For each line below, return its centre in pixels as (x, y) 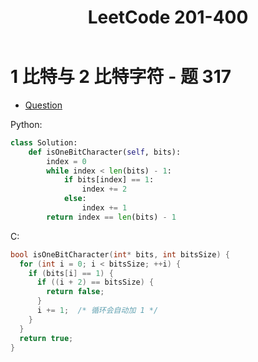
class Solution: (44, 142)
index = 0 (66, 161)
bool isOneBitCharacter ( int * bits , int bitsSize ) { (120, 254)
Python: (26, 124)
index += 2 (104, 189)
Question (43, 105)
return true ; (46, 338)
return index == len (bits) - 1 (111, 217)
